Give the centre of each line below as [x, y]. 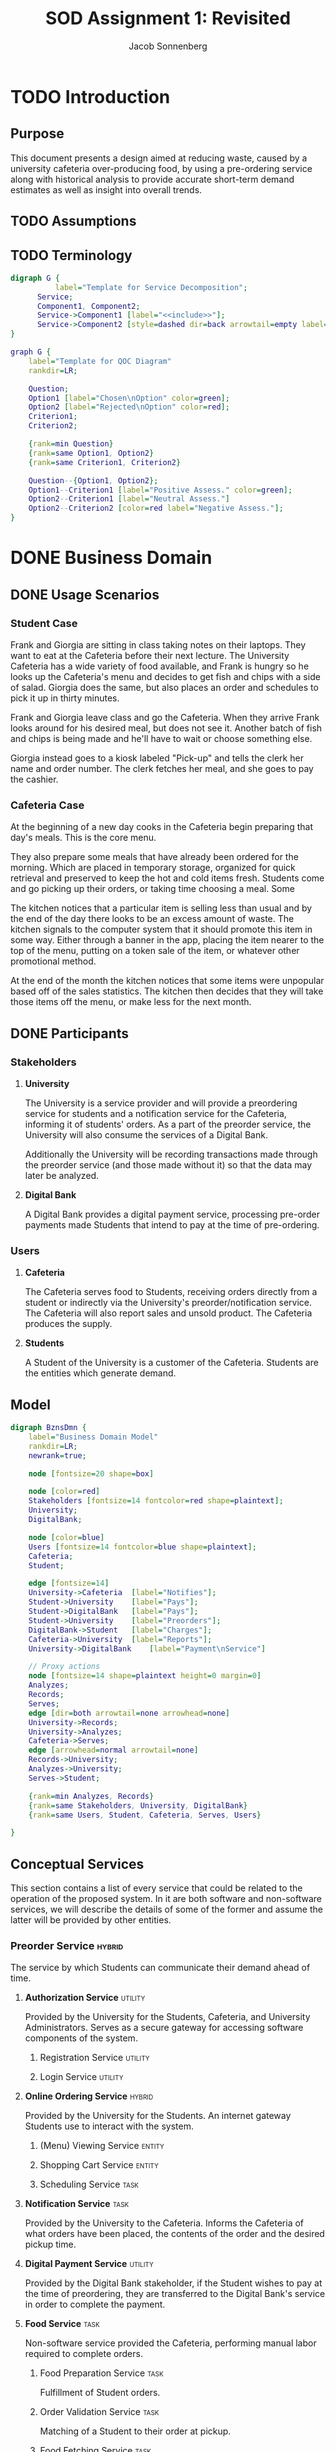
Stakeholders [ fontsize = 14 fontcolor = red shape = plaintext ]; [156, 1501]
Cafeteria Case [47, 805]
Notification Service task [77, 2204]
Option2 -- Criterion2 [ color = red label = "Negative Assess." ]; [156, 508]
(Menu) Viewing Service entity [102, 2146]
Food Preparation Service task [101, 2373]
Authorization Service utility [85, 1998]
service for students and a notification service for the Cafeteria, [155, 1113]
